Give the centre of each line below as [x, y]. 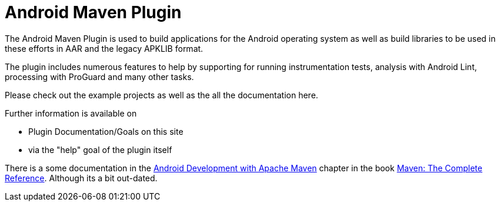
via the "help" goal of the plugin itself [100, 149]
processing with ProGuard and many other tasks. [99, 77]
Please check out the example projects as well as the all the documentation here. [161, 95]
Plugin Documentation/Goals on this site [106, 131]
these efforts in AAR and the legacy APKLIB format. [104, 48]
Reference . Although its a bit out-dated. [81, 178]
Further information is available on [71, 113]
